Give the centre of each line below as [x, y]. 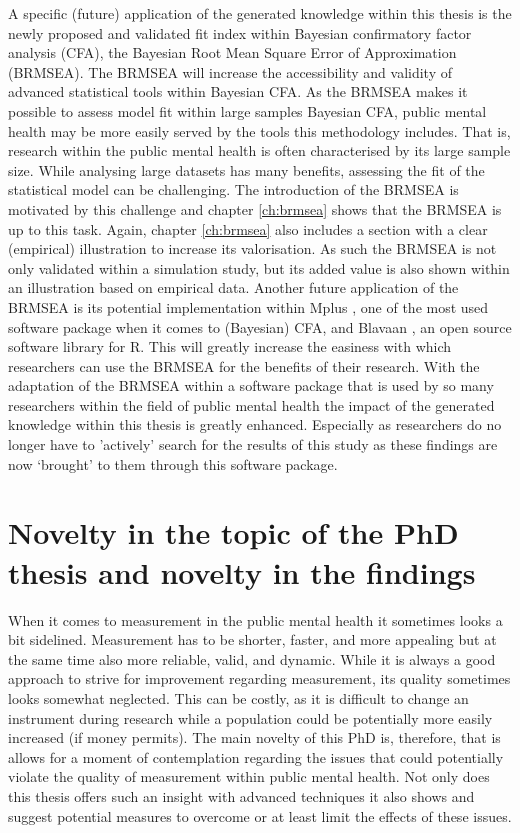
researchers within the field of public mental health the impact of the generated [251, 404]
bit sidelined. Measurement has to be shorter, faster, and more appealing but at [252, 639]
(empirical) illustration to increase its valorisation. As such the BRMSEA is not [252, 248]
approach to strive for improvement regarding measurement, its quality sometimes [259, 678]
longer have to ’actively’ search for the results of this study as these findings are [253, 444]
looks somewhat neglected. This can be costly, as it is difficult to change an [238, 697]
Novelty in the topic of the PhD [233, 532]
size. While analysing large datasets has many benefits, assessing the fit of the [246, 169]
